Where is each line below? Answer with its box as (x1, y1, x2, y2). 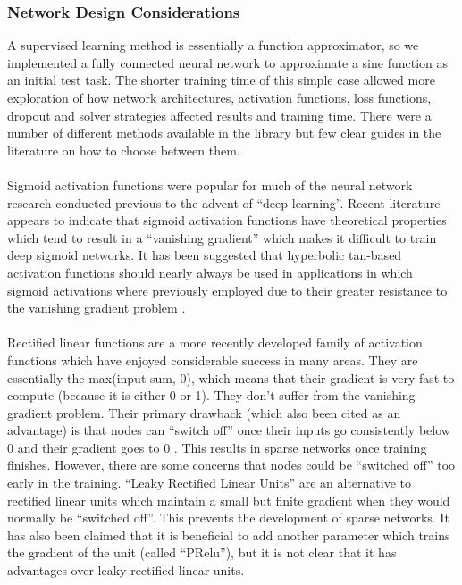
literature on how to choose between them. (7, 140, 240, 159)
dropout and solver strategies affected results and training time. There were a (7, 105, 432, 124)
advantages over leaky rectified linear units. (7, 561, 245, 580)
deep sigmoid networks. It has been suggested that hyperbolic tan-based (7, 246, 402, 264)
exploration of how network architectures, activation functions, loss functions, (7, 88, 432, 106)
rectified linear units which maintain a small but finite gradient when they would (7, 490, 450, 509)
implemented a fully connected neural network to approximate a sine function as (7, 53, 448, 71)
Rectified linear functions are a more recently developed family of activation (7, 333, 423, 352)
